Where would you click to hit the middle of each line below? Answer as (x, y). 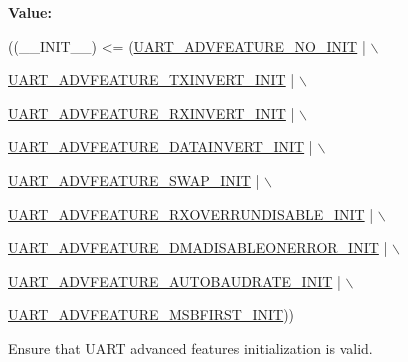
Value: (30, 12)
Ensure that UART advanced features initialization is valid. (190, 347)
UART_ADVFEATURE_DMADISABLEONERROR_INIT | (198, 247)
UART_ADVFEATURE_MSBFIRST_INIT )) (151, 314)
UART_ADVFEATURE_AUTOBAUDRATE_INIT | (174, 280)
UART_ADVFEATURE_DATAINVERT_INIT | (160, 146)
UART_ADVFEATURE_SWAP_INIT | (134, 179)
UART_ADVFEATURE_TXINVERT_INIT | (151, 79)
